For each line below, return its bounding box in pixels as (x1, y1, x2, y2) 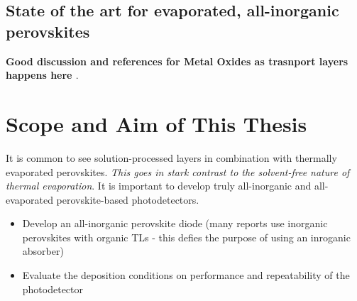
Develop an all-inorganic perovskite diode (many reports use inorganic (22, 216, 328, 231)
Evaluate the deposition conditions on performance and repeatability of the (22, 268, 350, 283)
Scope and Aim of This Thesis (6, 109, 307, 138)
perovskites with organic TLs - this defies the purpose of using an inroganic (22, 229, 351, 244)
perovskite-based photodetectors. (56, 192, 199, 207)
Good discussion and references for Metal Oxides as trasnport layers (6, 53, 348, 68)
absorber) (22, 243, 64, 258)
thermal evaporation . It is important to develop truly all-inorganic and (6, 178, 312, 193)
